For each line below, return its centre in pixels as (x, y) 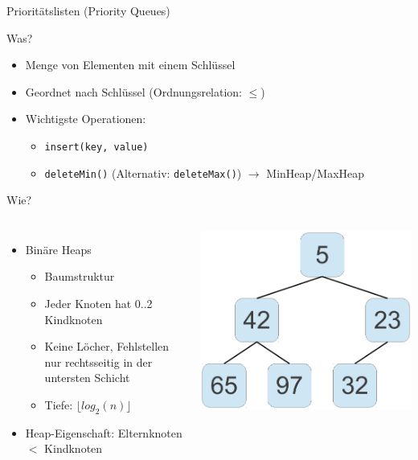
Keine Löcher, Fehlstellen (107, 346)
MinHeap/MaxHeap (316, 172)
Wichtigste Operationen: (86, 119)
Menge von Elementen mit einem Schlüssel (130, 65)
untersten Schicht (87, 378)
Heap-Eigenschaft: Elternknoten (104, 432)
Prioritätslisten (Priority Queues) (88, 10)
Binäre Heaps (58, 249)
